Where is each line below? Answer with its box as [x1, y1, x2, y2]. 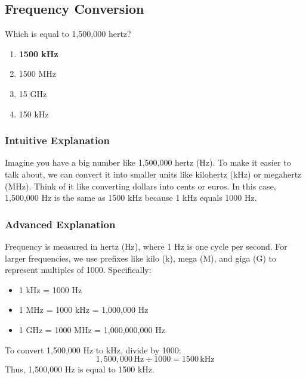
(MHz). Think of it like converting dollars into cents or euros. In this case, [5, 179, 276, 192]
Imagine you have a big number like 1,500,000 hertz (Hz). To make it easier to [5, 156, 291, 169]
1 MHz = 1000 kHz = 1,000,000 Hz [18, 303, 149, 316]
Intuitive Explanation [5, 133, 110, 148]
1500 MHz [18, 67, 57, 80]
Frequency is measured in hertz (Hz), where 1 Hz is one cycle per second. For [5, 240, 288, 252]
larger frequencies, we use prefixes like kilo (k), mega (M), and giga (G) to [5, 251, 277, 264]
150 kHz [18, 107, 49, 120]
